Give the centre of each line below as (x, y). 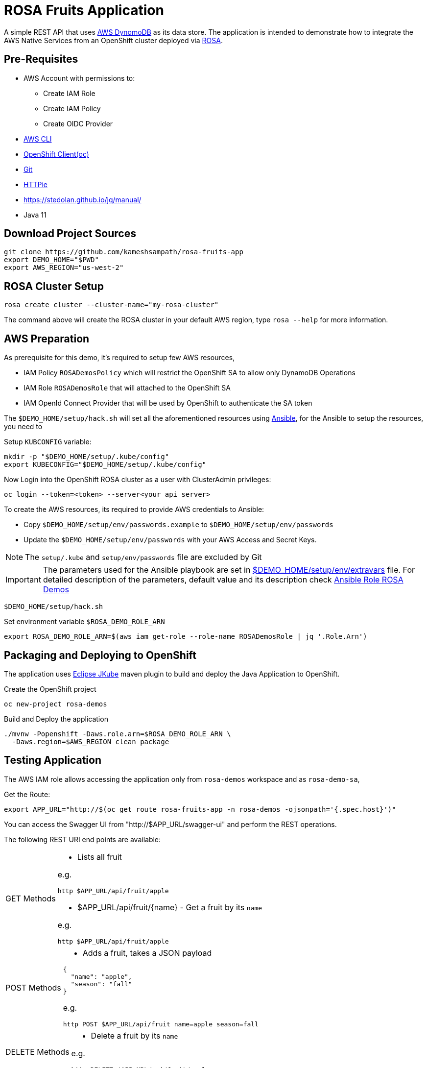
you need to (23, 427)
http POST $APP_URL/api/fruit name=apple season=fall (161, 1024)
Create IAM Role (69, 93)
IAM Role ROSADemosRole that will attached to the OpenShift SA (127, 388)
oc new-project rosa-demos (56, 704)
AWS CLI (38, 139)
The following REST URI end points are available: (83, 839)
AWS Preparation (47, 339)
